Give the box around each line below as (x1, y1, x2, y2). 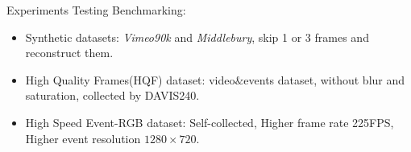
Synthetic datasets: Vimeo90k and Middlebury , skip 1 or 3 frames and (25, 28, 369, 45)
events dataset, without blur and (243, 71, 405, 88)
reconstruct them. (25, 44, 114, 61)
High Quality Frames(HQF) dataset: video (25, 71, 235, 88)
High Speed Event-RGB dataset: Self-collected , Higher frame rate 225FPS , (25, 113, 394, 130)
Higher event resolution (25, 129, 141, 146)
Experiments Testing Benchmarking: (6, 2, 186, 18)
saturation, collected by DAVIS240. (25, 87, 200, 104)
